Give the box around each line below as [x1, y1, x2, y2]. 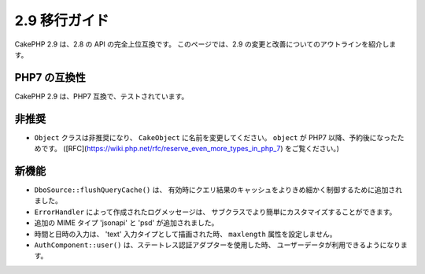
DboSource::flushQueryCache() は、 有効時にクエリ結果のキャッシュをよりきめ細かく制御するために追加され [34, 185, 403, 194]
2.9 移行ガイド [14, 12, 109, 29]
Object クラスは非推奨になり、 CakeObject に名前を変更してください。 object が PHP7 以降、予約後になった [34, 132, 397, 142]
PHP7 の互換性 [14, 71, 87, 84]
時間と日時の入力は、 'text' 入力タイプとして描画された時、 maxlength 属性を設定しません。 [34, 229, 337, 239]
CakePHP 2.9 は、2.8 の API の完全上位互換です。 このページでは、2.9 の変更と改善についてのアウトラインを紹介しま [14, 39, 397, 49]
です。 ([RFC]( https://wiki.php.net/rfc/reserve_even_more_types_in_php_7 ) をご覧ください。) [40, 144, 340, 154]
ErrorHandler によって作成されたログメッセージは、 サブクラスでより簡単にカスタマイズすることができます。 [34, 207, 397, 217]
